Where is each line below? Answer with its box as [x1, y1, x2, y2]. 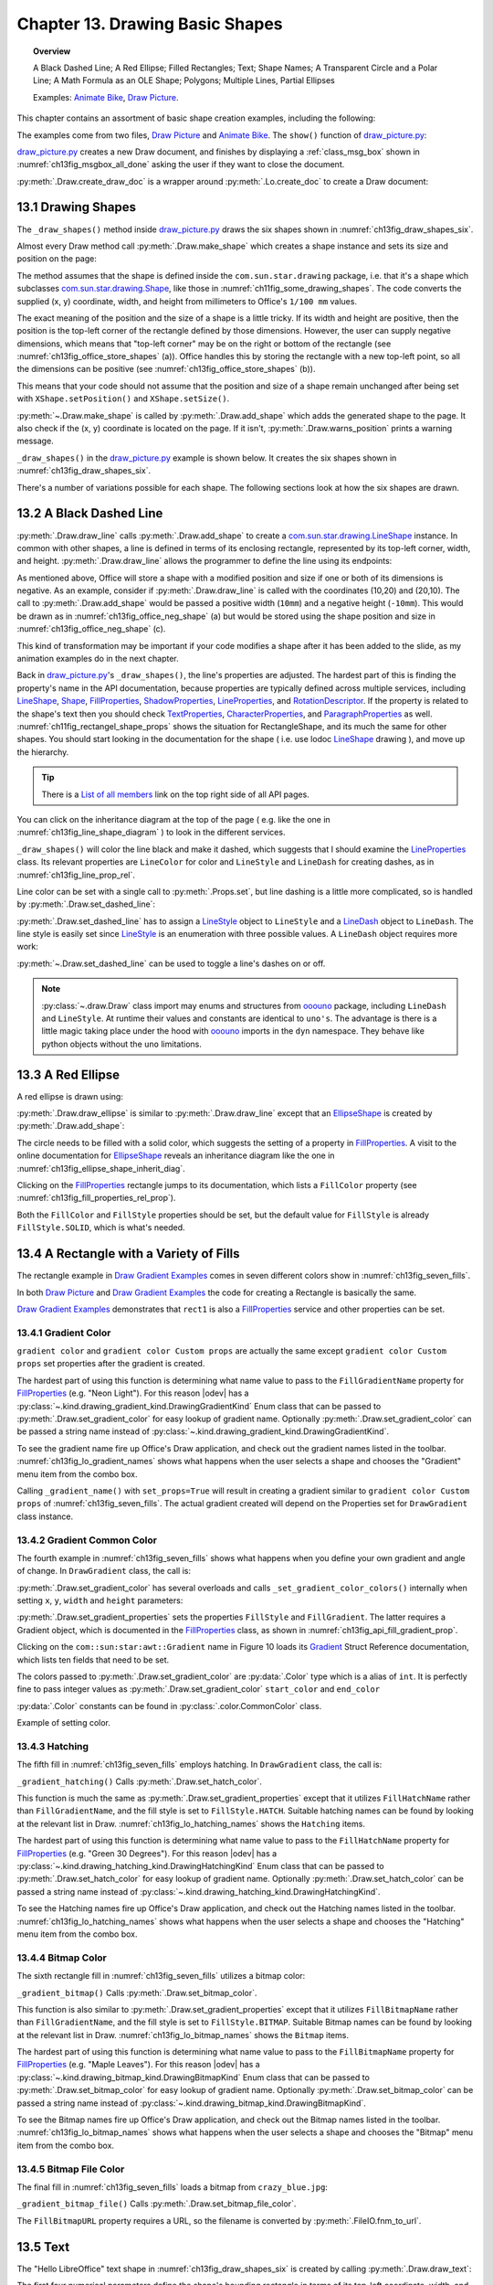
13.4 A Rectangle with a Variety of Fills [16, 1246, 241, 1261]
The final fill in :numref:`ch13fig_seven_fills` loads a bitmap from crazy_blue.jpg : [16, 2181, 329, 2193]
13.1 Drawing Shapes [16, 199, 137, 215]
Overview [33, 46, 71, 57]
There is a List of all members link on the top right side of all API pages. [41, 789, 309, 800]
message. [16, 435, 54, 447]
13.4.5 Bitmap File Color [16, 2163, 125, 2175]
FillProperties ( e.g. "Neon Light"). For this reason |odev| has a [16, 1387, 249, 1398]
